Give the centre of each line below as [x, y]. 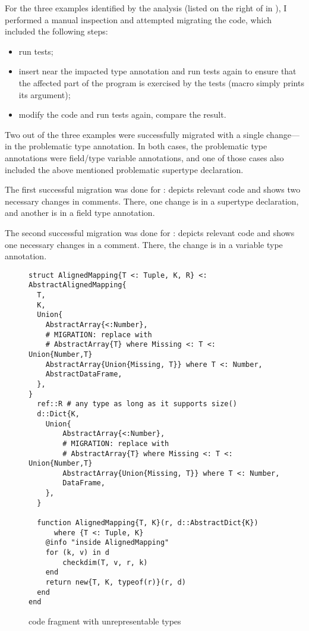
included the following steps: [56, 31]
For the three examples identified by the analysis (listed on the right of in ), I [146, 8]
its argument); [45, 94]
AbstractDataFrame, [84, 374]
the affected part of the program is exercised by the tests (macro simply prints [161, 82]
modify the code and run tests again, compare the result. [122, 114]
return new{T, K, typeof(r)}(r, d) [116, 583]
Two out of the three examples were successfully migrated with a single [134, 134]
